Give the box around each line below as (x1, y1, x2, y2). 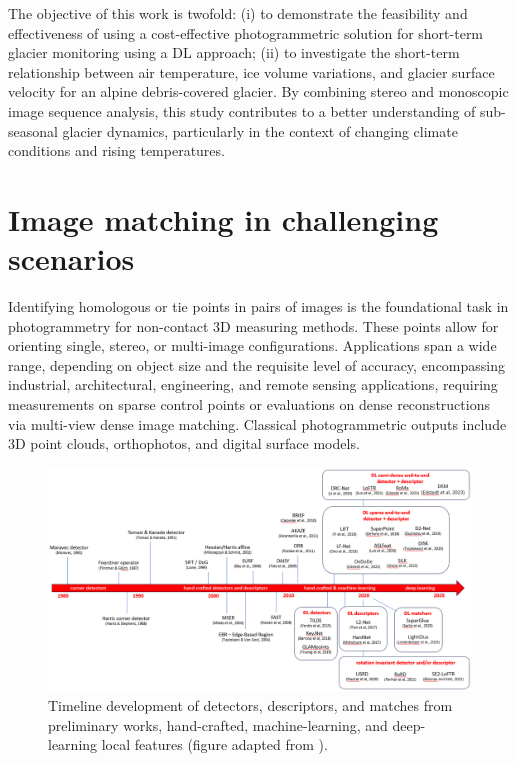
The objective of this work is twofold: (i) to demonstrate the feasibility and (8, 3, 468, 23)
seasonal (8, 120, 58, 141)
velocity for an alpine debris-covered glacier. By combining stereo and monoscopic (8, 81, 509, 102)
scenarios (8, 238, 135, 279)
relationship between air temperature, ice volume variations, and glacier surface (8, 61, 495, 82)
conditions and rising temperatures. (8, 140, 225, 161)
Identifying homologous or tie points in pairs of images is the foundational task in (8, 296, 509, 317)
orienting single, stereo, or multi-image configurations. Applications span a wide (8, 335, 497, 356)
